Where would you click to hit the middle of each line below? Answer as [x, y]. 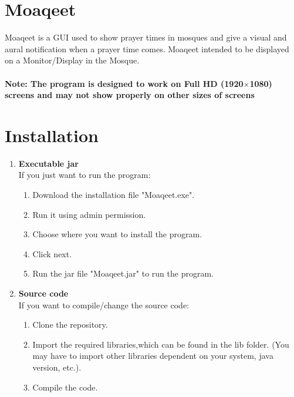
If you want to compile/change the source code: [104, 305]
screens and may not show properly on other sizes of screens [130, 95]
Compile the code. [65, 387]
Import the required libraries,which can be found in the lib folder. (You [161, 344]
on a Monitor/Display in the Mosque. [72, 60]
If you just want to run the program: [85, 175]
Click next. [52, 253]
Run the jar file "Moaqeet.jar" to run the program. [123, 273]
